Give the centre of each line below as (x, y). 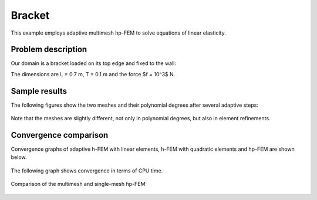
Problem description (49, 50)
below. (19, 157)
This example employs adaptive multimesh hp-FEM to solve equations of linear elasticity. (118, 33)
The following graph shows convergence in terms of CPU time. (87, 171)
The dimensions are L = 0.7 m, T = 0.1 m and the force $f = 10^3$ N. (93, 74)
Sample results (39, 91)
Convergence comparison (60, 135)
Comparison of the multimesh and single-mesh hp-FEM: (79, 184)
